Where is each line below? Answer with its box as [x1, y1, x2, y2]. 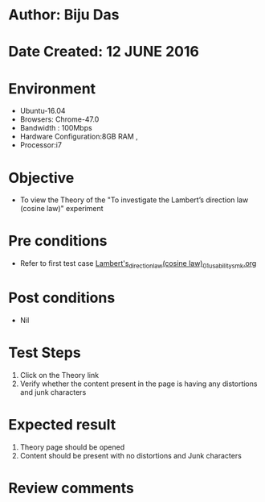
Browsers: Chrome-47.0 [19, 114, 100, 124]
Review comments [8, 479, 134, 497]
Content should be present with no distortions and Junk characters [19, 450, 243, 460]
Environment [8, 79, 96, 97]
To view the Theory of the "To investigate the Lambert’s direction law [19, 195, 249, 205]
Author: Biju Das [8, 6, 120, 24]
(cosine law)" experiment [19, 204, 104, 214]
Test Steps [8, 344, 82, 362]
